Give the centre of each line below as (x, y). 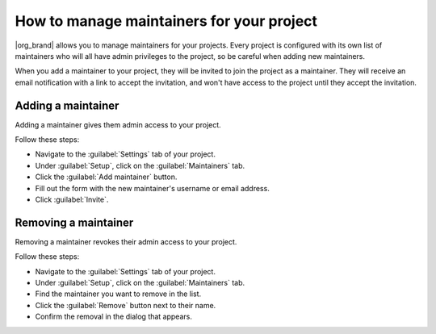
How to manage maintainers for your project (166, 21)
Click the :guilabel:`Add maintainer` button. (106, 177)
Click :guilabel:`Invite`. (72, 199)
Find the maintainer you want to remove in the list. (118, 294)
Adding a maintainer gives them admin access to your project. (118, 124)
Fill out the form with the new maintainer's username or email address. (152, 188)
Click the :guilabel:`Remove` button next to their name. (126, 305)
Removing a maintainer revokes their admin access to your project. (126, 241)
